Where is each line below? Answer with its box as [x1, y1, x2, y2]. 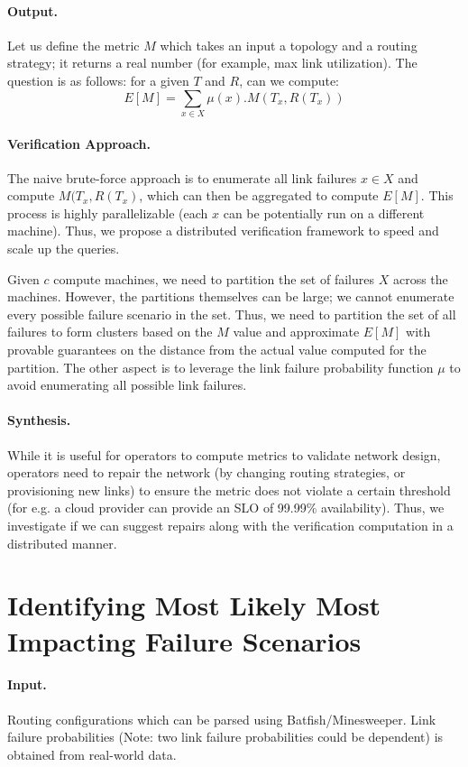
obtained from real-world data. [7, 744, 177, 763]
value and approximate [233, 322, 360, 341]
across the [392, 269, 448, 288]
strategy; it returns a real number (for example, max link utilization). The [7, 53, 418, 72]
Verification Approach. [7, 134, 151, 152]
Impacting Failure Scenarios [7, 622, 362, 659]
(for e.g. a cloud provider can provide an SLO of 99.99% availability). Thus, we [7, 498, 445, 517]
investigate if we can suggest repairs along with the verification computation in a [7, 516, 454, 534]
